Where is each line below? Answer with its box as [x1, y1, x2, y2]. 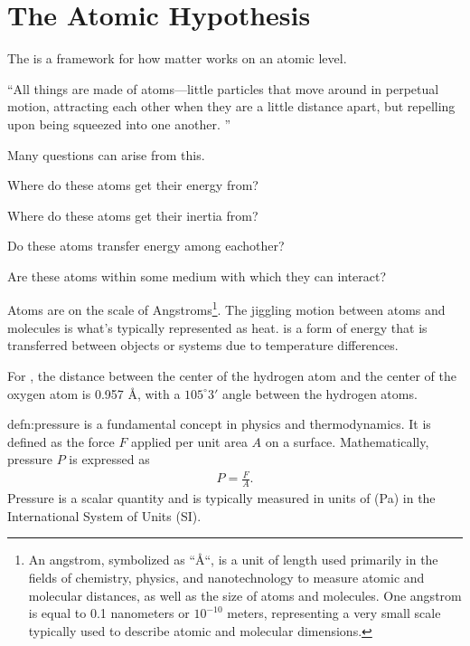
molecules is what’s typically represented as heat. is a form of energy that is [7, 318, 428, 337]
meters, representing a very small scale [227, 603, 441, 622]
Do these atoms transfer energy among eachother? [7, 236, 285, 255]
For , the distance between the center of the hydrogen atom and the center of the [7, 366, 456, 385]
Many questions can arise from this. [7, 145, 205, 164]
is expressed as [69, 450, 150, 469]
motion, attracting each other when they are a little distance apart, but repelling [7, 97, 456, 116]
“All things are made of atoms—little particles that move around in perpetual [7, 79, 439, 98]
